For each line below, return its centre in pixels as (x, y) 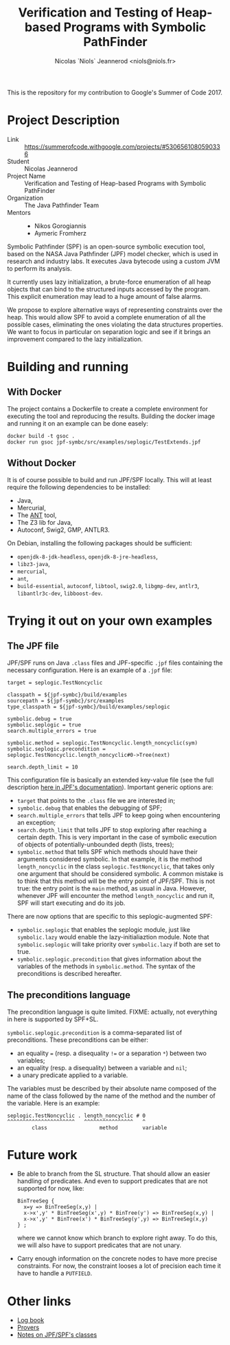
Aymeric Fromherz (60, 233)
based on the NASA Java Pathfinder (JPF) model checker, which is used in (113, 253)
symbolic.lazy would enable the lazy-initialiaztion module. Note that (113, 937)
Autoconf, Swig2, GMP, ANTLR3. (63, 530)
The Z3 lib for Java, (45, 522)
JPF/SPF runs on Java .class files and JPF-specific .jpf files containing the (115, 663)
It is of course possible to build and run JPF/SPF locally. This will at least (110, 479)
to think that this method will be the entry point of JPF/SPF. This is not (116, 881)
